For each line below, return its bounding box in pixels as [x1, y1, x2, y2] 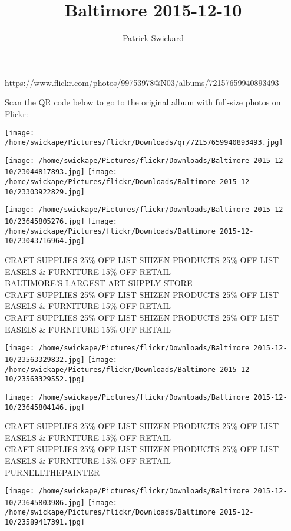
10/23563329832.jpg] [5, 355, 85, 364]
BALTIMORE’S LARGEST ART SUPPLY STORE [5, 277, 193, 289]
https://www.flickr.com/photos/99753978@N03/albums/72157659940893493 [5, 76, 279, 88]
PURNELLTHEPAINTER [5, 466, 100, 478]
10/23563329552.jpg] [5, 375, 85, 384]
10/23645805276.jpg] [5, 217, 85, 226]
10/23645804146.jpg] [5, 403, 85, 411]
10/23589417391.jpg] [5, 518, 85, 527]
